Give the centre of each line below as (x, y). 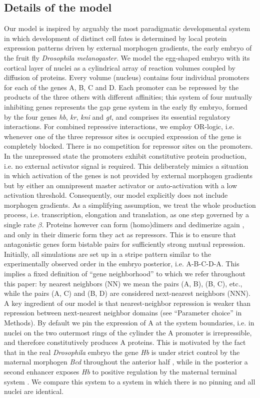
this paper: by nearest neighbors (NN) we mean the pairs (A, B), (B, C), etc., (123, 283)
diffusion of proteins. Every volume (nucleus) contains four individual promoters (127, 77)
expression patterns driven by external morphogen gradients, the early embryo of (128, 48)
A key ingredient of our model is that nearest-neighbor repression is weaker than (127, 303)
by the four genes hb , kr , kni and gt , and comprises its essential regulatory (117, 116)
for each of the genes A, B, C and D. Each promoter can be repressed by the (121, 87)
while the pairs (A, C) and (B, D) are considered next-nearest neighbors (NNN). (127, 293)
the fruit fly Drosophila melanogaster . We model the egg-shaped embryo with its (127, 57)
